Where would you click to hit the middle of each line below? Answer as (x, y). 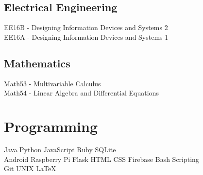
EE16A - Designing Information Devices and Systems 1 (86, 37)
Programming (51, 126)
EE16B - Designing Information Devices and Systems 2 (86, 27)
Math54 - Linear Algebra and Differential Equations (81, 93)
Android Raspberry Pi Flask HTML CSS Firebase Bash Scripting (101, 159)
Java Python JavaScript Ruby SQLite (60, 149)
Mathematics (37, 63)
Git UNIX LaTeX (30, 168)
